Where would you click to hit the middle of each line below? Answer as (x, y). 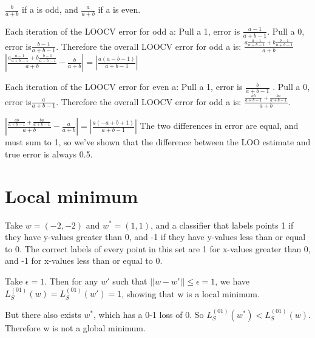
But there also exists (43, 314)
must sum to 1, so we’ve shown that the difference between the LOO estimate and (158, 142)
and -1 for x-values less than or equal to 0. (84, 260)
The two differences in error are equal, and (219, 126)
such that (130, 281)
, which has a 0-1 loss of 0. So (149, 314)
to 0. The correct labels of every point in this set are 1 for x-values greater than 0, (158, 248)
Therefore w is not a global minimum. (75, 327)
